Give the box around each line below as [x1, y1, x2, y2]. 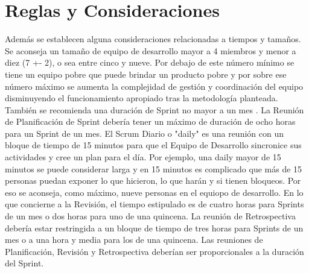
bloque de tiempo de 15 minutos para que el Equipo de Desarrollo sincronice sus [5, 139, 302, 151]
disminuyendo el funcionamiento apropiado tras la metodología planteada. [5, 92, 278, 104]
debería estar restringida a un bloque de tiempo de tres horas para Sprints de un [5, 221, 304, 234]
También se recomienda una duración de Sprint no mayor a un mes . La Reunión [5, 103, 304, 116]
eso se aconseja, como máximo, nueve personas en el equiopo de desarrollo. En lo [5, 186, 304, 198]
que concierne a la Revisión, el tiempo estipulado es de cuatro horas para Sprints [5, 198, 304, 210]
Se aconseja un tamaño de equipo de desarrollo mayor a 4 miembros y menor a [5, 44, 296, 57]
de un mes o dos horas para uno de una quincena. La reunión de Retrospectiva [5, 210, 296, 222]
